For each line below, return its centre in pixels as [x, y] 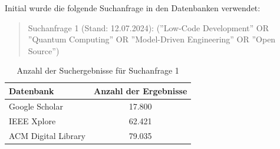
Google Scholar [36, 106]
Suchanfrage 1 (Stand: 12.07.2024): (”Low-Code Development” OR [148, 27]
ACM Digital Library [47, 135]
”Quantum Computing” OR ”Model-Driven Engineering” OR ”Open [152, 39]
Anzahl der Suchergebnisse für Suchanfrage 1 [98, 70]
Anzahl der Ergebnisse [141, 90]
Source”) [44, 50]
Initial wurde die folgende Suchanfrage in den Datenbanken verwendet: [133, 8]
